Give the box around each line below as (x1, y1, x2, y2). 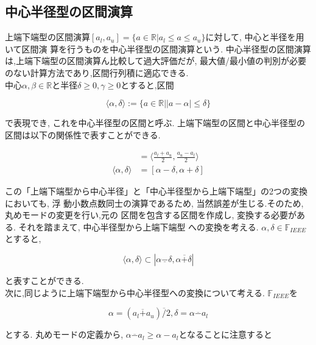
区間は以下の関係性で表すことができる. (5, 128, 161, 141)
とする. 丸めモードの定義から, (5, 328, 124, 341)
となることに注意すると (178, 328, 273, 341)
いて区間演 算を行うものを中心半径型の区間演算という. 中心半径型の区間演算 (5, 42, 311, 55)
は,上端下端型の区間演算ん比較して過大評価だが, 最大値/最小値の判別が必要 (5, 54, 307, 67)
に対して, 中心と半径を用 (205, 30, 304, 43)
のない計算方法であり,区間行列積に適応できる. (5, 66, 189, 79)
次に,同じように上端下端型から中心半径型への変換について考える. (5, 286, 265, 299)
